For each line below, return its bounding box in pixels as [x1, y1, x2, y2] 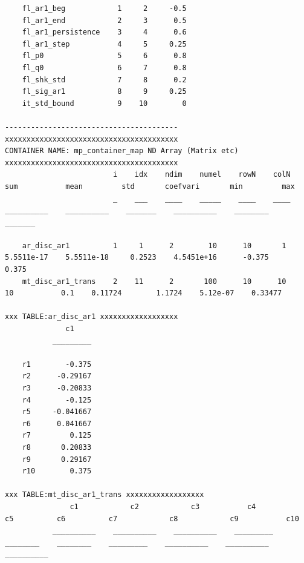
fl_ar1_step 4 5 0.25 [22, 39, 187, 48]
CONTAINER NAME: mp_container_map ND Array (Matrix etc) [5, 147, 239, 156]
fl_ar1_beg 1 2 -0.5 [22, 4, 187, 13]
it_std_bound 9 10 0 [22, 99, 187, 108]
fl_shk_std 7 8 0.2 [22, 75, 187, 84]
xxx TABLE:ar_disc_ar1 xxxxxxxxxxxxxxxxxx [5, 312, 178, 321]
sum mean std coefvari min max [5, 182, 295, 191]
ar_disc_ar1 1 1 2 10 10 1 [22, 241, 286, 250]
